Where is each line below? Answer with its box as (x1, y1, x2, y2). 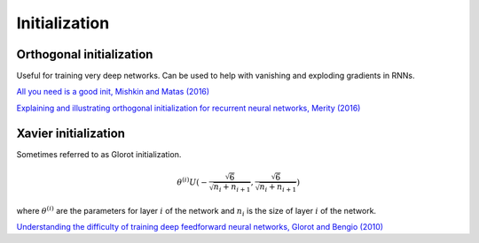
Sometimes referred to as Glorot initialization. (16, 148, 182, 159)
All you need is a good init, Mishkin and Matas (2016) (16, 87, 210, 97)
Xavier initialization (16, 125, 126, 140)
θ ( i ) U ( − (177, 176, 208, 187)
